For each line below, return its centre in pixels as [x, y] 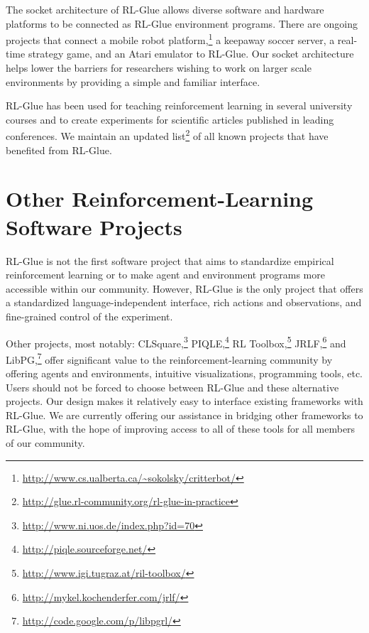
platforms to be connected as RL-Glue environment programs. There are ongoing [182, 23]
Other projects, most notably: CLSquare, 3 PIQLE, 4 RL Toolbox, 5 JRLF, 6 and [176, 342]
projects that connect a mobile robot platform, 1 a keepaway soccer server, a [170, 39]
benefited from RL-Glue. [59, 150]
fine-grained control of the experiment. [89, 316]
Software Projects [94, 226]
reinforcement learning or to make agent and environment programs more [165, 275]
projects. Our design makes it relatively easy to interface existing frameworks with [184, 401]
